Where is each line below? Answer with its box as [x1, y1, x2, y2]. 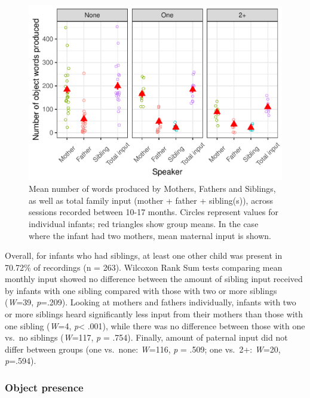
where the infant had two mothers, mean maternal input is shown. [29, 229, 271, 241]
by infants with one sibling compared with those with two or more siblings [5, 284, 277, 296]
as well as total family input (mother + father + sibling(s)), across [29, 194, 273, 206]
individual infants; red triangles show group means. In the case [29, 217, 259, 229]
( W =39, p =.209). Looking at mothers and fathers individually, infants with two [5, 296, 296, 308]
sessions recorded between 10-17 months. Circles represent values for [29, 206, 279, 218]
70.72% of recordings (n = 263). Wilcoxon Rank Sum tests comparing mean [5, 261, 283, 273]
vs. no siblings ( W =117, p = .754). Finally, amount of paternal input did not [5, 331, 288, 344]
